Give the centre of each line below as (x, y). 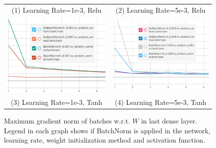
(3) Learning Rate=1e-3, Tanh (57, 102)
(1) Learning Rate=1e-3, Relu (56, 10)
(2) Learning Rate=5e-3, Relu (161, 10)
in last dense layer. (169, 121)
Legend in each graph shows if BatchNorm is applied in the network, (107, 130)
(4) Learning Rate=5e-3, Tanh (161, 102)
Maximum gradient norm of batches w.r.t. (67, 121)
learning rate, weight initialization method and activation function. (105, 140)
